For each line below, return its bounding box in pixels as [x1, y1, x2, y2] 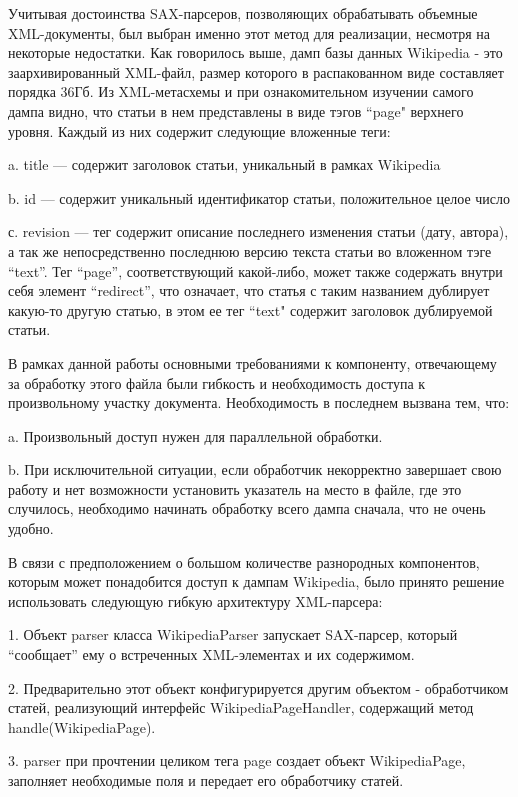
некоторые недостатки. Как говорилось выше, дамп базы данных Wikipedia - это [8, 42, 503, 63]
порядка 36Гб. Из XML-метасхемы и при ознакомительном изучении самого [8, 81, 474, 102]
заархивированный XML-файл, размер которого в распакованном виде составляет [8, 61, 504, 82]
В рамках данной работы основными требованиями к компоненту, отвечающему [8, 352, 497, 373]
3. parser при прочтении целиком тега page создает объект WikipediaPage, [8, 750, 466, 771]
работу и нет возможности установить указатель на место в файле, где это [8, 478, 462, 499]
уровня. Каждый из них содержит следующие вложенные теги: [8, 120, 391, 141]
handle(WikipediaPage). [8, 716, 156, 737]
